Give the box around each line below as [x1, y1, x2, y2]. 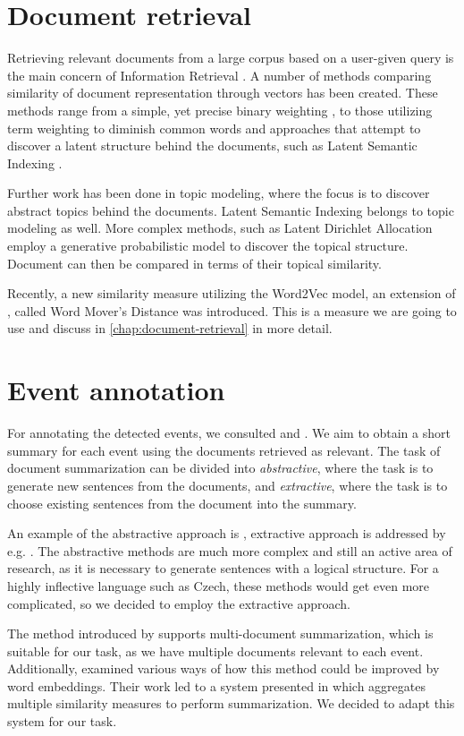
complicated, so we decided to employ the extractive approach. [7, 594, 350, 612]
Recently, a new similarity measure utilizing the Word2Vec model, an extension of [7, 284, 456, 303]
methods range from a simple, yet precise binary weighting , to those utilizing [7, 100, 433, 119]
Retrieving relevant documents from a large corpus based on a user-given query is [7, 48, 454, 67]
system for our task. [7, 712, 117, 731]
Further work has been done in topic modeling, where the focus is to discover [7, 184, 430, 202]
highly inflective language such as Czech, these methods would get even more [7, 576, 430, 595]
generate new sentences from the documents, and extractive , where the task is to [7, 475, 448, 494]
